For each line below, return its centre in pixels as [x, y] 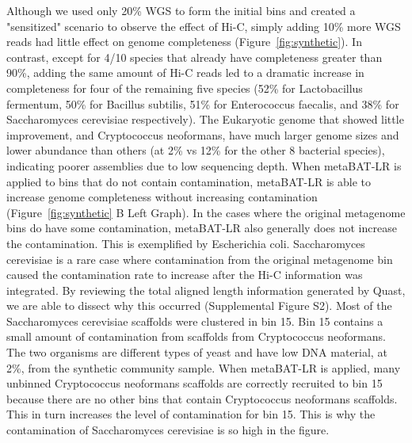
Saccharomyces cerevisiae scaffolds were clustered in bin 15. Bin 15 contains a [195, 321]
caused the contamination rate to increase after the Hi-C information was [185, 275]
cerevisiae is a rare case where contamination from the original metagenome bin [200, 259]
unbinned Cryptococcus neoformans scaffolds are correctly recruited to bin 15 [195, 383]
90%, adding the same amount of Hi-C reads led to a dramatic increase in [185, 73]
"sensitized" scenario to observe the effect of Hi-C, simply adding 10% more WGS [204, 26]
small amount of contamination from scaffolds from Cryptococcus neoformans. [196, 336]
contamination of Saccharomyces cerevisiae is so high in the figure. [168, 430]
